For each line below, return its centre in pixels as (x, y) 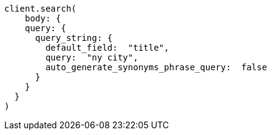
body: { (43, 18)
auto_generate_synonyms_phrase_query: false (156, 67)
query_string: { (74, 38)
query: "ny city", (92, 57)
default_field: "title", (107, 48)
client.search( (41, 9)
